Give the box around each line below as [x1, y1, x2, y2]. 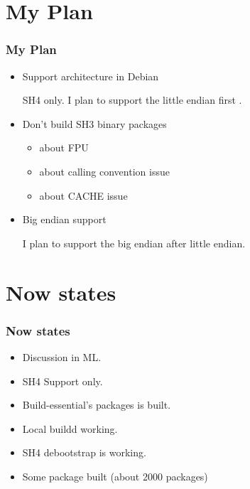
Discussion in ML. [22, 349, 102, 364]
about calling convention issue [39, 163, 170, 178]
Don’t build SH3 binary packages [22, 116, 167, 131]
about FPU [39, 140, 89, 155]
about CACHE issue [39, 188, 128, 203]
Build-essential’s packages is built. [22, 397, 171, 412]
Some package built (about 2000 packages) [22, 468, 208, 483]
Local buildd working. [22, 421, 118, 436]
